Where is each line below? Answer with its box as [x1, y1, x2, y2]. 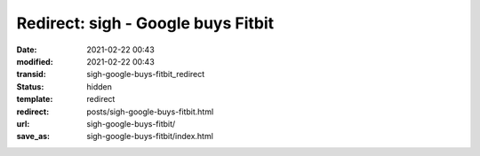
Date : [16, 44, 37, 55]
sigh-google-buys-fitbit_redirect [86, 69, 205, 80]
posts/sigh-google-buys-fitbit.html [86, 106, 214, 117]
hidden [86, 81, 113, 92]
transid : [16, 69, 46, 80]
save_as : [16, 131, 51, 142]
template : [16, 94, 53, 105]
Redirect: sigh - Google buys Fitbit [16, 13, 275, 33]
